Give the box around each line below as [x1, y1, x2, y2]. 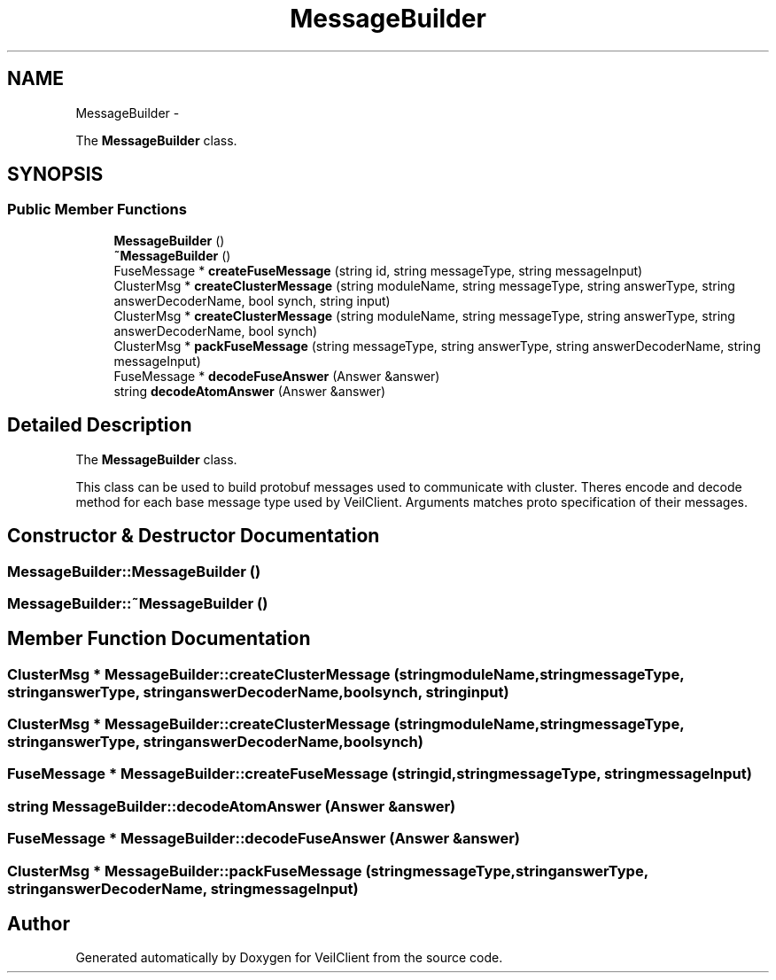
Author [7, 913, 70, 936]
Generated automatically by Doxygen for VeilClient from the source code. [75, 950, 503, 966]
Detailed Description [7, 414, 192, 437]
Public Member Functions [7, 200, 187, 219]
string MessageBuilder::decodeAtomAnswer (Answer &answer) [7, 797, 456, 815]
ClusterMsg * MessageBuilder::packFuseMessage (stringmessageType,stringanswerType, [7, 861, 648, 880]
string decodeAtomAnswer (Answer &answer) [113, 383, 386, 399]
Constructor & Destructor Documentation [7, 525, 380, 548]
